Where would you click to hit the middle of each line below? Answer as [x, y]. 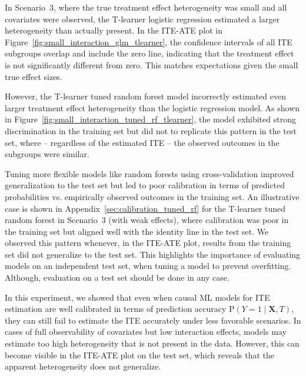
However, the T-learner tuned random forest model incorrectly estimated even [145, 96]
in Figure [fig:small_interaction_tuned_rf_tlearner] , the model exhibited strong [150, 119]
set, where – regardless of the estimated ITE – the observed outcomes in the [142, 142]
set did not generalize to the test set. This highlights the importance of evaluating [153, 254]
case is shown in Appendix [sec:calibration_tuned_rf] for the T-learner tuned [145, 208]
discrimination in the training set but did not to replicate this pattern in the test [151, 130]
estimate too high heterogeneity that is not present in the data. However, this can [152, 343]
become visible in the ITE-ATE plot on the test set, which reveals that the [140, 355]
